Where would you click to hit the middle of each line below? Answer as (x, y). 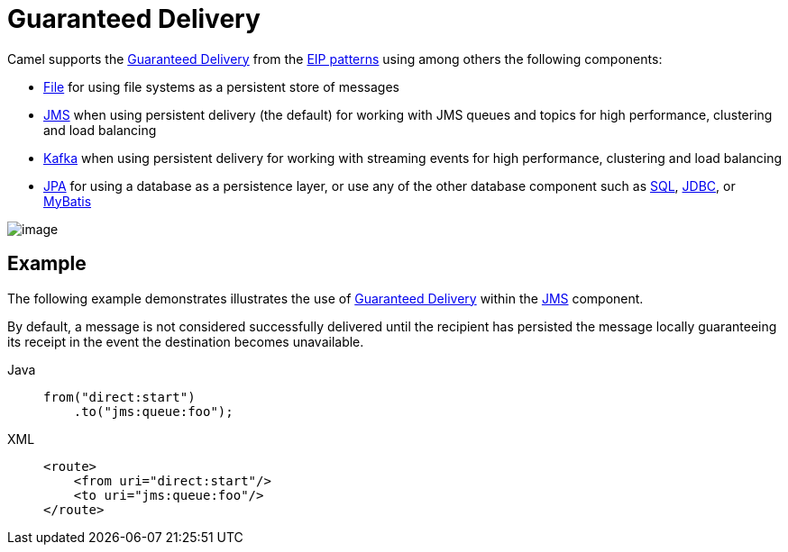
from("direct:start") (119, 397)
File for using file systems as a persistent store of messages (221, 86)
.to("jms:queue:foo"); (153, 411)
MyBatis (68, 201)
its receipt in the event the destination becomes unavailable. (186, 341)
